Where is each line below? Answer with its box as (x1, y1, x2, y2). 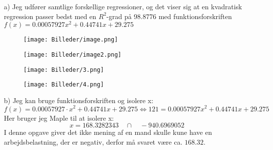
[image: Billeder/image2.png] (23, 51, 122, 58)
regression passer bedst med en (4, 11, 97, 21)
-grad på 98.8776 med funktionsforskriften (106, 11, 232, 21)
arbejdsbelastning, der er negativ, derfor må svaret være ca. (4, 136, 183, 147)
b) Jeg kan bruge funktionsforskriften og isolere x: (4, 95, 153, 105)
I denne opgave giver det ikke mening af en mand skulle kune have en (4, 127, 212, 137)
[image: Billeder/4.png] (23, 81, 104, 88)
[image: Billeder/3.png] (23, 66, 104, 73)
